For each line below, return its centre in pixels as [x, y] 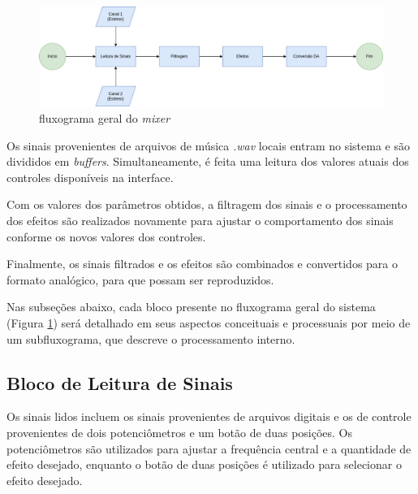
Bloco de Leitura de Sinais [120, 382]
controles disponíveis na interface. [90, 177]
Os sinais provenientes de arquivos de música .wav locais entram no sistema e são [209, 145]
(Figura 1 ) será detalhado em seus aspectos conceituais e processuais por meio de [209, 322]
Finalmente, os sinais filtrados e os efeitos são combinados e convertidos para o [203, 264]
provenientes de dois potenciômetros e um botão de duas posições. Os [180, 432]
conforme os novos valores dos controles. [106, 236]
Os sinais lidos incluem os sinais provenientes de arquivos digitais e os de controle [209, 416]
